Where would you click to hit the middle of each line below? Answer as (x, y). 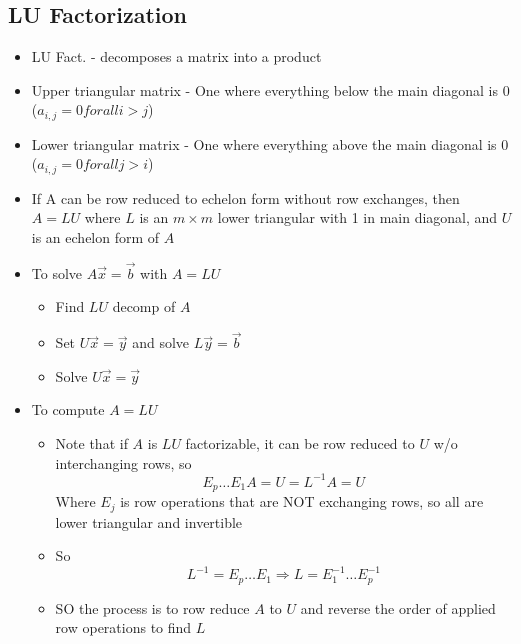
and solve (161, 342)
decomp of (144, 306)
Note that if (91, 443)
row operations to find (123, 627)
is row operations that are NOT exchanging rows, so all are (302, 501)
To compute (68, 409)
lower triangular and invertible (149, 521)
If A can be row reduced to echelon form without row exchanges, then (245, 197)
